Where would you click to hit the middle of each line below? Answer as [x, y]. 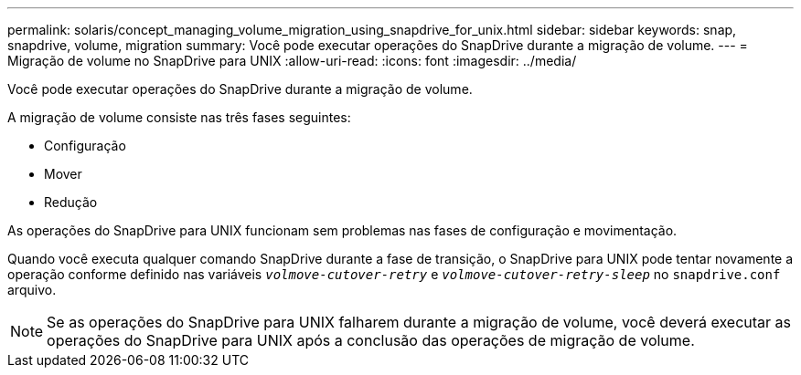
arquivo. [32, 290]
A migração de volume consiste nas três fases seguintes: [179, 117]
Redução [71, 202]
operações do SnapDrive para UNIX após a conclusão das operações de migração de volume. [371, 340]
